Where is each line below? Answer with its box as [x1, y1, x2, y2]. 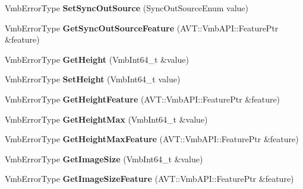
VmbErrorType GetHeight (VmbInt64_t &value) [5, 53, 189, 65]
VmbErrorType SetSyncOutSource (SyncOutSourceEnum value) [5, 2, 248, 14]
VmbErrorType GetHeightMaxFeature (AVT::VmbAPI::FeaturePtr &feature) [5, 133, 299, 145]
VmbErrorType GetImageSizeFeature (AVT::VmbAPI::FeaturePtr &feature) [5, 172, 294, 185]
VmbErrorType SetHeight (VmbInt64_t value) [5, 73, 181, 85]
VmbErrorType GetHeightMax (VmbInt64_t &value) [5, 113, 208, 125]
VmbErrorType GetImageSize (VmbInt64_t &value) [5, 152, 203, 165]
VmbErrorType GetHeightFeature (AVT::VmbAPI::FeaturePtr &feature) [5, 92, 280, 105]
